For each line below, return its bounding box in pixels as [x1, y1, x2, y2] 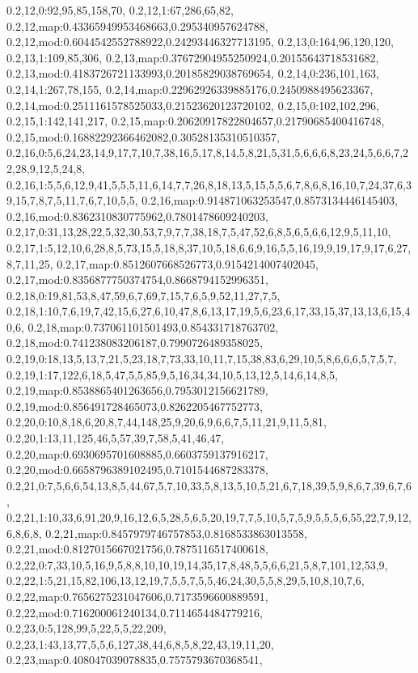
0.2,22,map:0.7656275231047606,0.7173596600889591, [6, 587, 268, 604]
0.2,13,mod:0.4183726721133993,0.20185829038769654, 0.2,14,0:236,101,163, [6, 65, 379, 82]
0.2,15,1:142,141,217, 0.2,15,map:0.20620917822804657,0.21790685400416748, [6, 112, 385, 129]
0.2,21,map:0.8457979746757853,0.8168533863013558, [45, 524, 307, 541]
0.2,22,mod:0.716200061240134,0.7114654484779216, [6, 603, 263, 620]
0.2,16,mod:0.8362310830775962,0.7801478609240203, [6, 207, 268, 224]
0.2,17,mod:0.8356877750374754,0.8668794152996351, [6, 271, 268, 288]
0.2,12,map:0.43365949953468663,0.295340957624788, [6, 17, 268, 34]
